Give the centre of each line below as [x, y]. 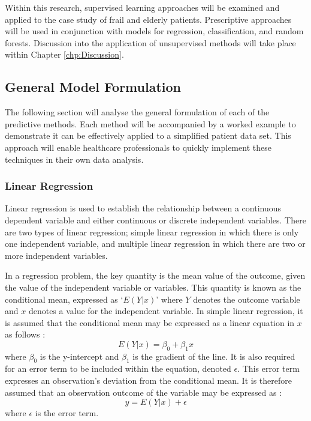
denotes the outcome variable [247, 299]
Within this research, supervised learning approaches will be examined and [142, 7]
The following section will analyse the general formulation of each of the [137, 112]
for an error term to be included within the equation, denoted [118, 368]
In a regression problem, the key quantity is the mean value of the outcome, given [155, 275]
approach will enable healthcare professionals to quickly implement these [138, 147]
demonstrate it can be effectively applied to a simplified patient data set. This [148, 135]
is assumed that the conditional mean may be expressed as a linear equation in [150, 322]
